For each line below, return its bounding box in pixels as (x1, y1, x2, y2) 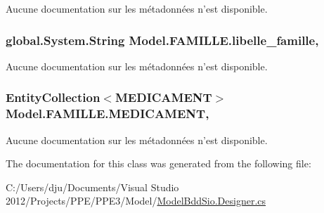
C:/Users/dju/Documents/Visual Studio (6, 179, 179, 194)
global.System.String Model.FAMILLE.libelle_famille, (6, 31, 319, 49)
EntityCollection (6, 89, 101, 106)
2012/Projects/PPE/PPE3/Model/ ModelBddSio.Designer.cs (6, 193, 266, 208)
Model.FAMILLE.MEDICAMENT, (6, 105, 209, 122)
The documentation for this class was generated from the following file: (6, 156, 311, 171)
